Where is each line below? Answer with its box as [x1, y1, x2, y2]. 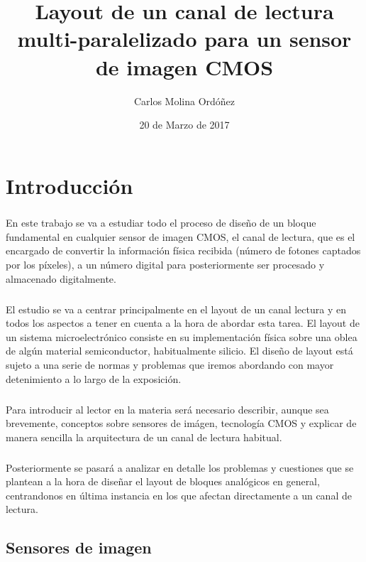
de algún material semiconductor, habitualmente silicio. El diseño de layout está [6, 343, 353, 358]
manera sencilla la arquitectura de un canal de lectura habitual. [6, 429, 282, 444]
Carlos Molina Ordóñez [133, 93, 235, 108]
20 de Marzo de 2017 [139, 117, 230, 132]
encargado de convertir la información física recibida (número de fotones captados [6, 243, 361, 258]
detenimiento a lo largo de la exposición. [6, 371, 182, 386]
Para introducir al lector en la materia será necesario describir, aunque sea [6, 401, 329, 416]
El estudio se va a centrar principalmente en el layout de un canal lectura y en [6, 301, 346, 316]
